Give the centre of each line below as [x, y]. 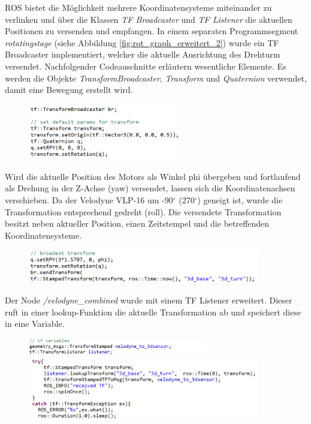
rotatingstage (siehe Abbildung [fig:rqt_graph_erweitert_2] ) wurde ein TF [142, 42]
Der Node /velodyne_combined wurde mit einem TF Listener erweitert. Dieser [149, 300]
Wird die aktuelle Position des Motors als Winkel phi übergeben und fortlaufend [153, 176]
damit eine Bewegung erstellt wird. [69, 90]
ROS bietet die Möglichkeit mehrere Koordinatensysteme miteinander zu [138, 7]
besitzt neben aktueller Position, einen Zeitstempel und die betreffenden [137, 223]
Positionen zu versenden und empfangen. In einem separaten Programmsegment [152, 31]
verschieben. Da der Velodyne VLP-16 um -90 [89, 200]
